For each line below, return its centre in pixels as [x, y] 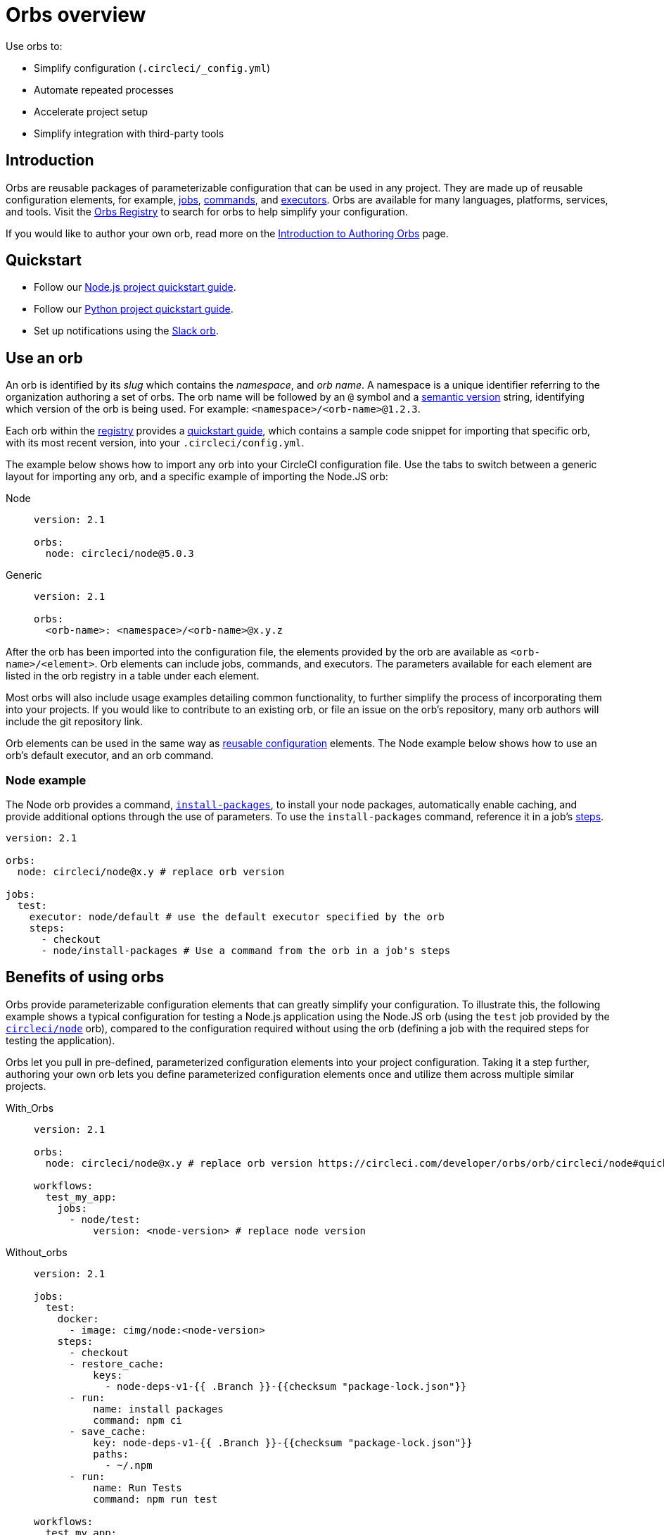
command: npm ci [138, 1420]
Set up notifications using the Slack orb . [126, 331]
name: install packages [158, 1409]
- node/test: [105, 1219]
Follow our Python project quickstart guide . [134, 309]
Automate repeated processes [104, 89]
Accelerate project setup [91, 111]
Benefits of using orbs [85, 977]
